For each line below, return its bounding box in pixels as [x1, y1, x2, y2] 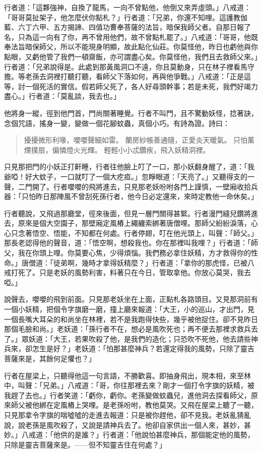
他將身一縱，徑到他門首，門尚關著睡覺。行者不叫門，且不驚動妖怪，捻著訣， [4, 107, 258, 118]
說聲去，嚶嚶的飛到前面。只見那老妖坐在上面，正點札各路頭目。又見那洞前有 [4, 294, 258, 304]
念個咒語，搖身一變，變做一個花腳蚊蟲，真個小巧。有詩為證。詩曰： [4, 117, 230, 128]
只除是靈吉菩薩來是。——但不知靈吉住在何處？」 [4, 439, 166, 449]
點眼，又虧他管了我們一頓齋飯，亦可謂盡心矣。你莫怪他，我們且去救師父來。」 [4, 51, 258, 61]
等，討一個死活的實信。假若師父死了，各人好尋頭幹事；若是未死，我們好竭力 [4, 81, 258, 91]
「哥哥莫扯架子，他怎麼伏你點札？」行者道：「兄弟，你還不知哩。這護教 [4, 12, 240, 22]
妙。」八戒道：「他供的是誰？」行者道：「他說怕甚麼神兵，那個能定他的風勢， [4, 429, 254, 440]
